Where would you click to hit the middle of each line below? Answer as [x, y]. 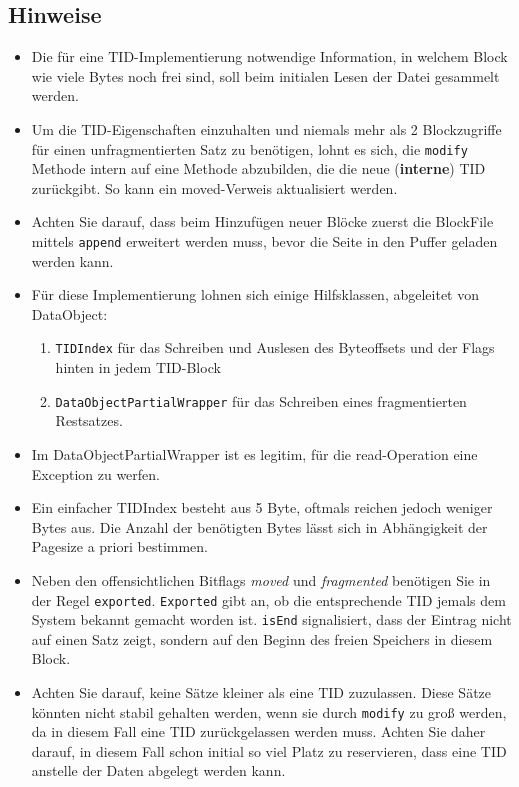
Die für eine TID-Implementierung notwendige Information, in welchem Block [269, 56]
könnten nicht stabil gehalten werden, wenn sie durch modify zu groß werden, [269, 711]
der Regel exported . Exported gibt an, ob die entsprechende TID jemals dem [268, 599]
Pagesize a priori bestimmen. [119, 546]
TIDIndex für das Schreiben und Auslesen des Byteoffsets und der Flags [275, 347]
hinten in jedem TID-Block [138, 367]
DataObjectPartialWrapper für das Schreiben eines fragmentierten [261, 400]
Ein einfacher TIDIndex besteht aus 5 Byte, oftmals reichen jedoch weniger [262, 507]
